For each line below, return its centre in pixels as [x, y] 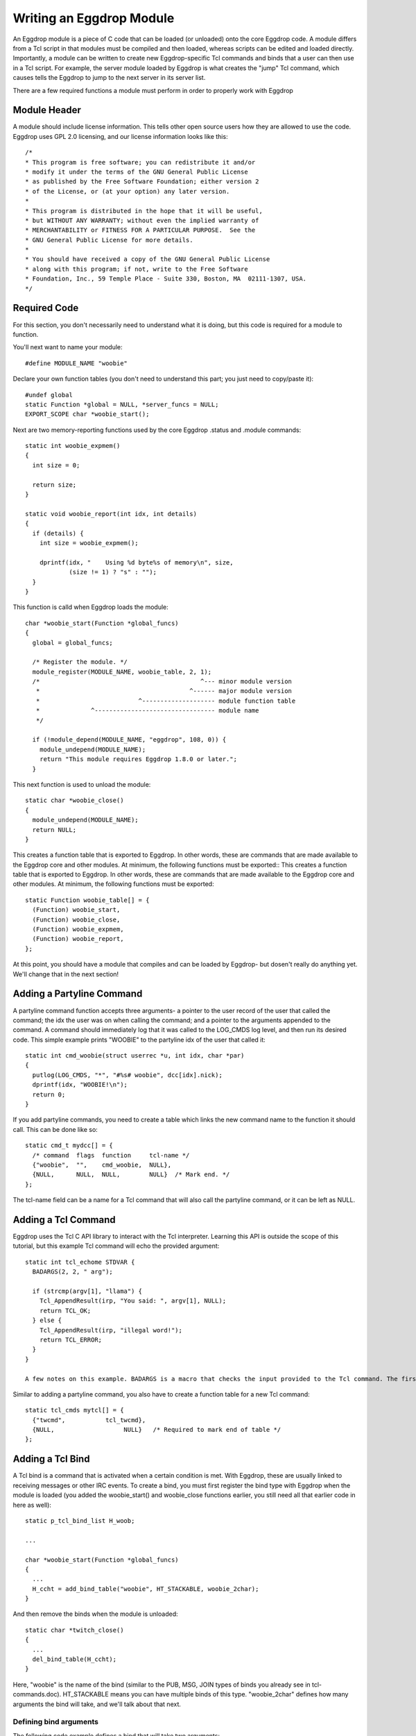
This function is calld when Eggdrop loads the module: [91, 607]
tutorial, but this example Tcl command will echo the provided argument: [116, 1246]
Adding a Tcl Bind [51, 1459]
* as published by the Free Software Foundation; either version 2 [142, 182]
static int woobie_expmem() [73, 446]
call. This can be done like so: [55, 1129]
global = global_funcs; [73, 643]
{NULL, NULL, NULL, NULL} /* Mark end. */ [131, 1175]
